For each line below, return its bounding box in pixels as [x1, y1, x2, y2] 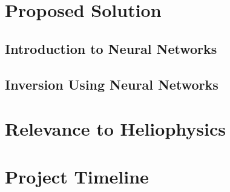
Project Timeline [5, 164, 149, 188]
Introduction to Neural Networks [5, 39, 217, 58]
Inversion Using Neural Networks [5, 74, 218, 93]
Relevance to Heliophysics [5, 116, 226, 141]
